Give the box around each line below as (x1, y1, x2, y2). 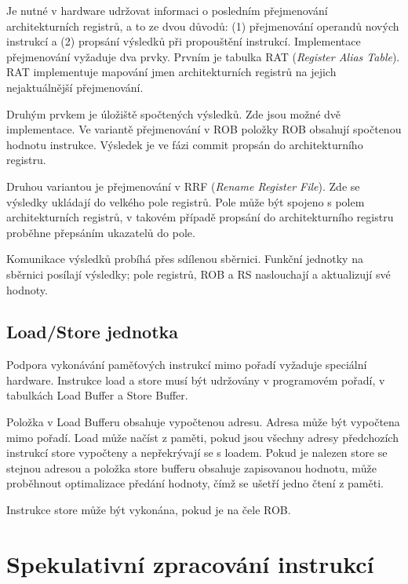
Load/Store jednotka (6, 319, 179, 344)
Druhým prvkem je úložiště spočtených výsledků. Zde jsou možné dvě (6, 105, 341, 122)
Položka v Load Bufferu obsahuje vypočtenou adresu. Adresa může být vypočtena (6, 414, 400, 430)
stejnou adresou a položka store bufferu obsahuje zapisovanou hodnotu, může (6, 459, 377, 476)
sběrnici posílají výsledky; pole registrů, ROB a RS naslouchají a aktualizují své (6, 265, 391, 282)
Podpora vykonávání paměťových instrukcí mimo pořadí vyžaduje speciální (6, 356, 367, 373)
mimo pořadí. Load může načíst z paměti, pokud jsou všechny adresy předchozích (6, 429, 399, 445)
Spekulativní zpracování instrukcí (6, 547, 374, 579)
